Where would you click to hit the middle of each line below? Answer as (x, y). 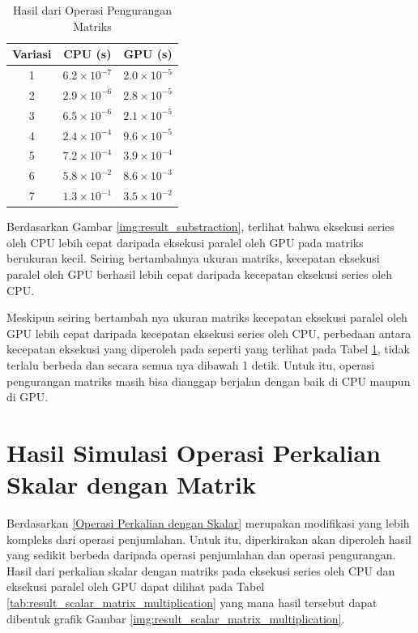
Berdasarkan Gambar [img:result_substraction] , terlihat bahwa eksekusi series (200, 227)
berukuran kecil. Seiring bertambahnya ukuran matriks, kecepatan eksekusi (193, 258)
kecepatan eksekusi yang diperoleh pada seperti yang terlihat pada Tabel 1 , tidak (208, 349)
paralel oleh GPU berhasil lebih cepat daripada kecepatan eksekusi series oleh (200, 274)
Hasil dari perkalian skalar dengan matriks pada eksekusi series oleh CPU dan (201, 570)
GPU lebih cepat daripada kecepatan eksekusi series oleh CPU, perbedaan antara (209, 333)
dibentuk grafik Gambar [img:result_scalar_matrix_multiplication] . (176, 618)
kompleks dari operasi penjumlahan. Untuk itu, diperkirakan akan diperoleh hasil (209, 539)
